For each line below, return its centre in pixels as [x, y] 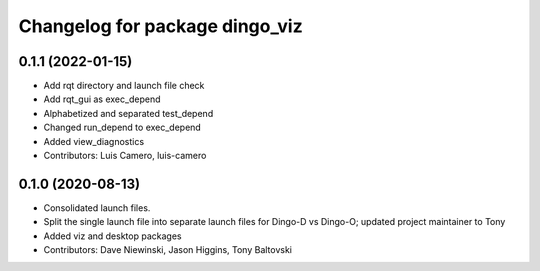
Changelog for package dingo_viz [161, 26]
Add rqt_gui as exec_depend [102, 99]
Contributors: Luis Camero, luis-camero [125, 156]
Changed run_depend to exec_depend [122, 127]
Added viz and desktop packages [112, 236]
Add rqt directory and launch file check [124, 86]
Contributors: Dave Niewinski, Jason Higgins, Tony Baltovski [168, 250]
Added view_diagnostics [94, 141]
